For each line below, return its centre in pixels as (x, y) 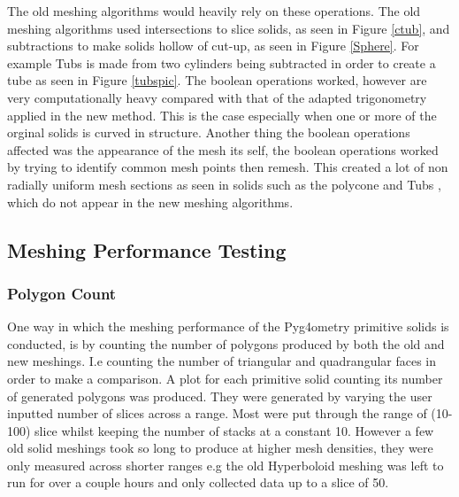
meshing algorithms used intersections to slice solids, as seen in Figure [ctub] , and (229, 28)
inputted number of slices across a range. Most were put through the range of (217, 413)
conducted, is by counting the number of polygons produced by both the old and (226, 343)
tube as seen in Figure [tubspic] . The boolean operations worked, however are (217, 80)
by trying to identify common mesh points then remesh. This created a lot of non (228, 167)
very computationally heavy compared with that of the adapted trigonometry (217, 97)
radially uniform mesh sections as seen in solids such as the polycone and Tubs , (224, 184)
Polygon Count (62, 293)
